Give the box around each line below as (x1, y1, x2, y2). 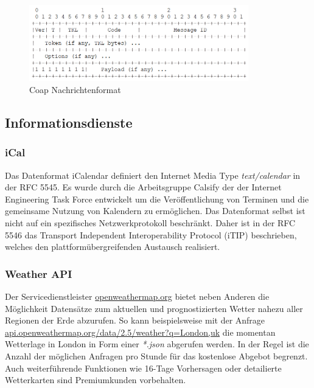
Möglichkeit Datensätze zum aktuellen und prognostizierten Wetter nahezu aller (5, 302, 303, 314)
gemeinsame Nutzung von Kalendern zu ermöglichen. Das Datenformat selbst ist (5, 204, 305, 217)
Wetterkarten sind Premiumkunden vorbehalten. (5, 373, 186, 386)
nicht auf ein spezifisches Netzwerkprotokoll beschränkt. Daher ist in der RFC (5, 216, 296, 229)
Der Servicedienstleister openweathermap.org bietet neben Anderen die (5, 289, 270, 302)
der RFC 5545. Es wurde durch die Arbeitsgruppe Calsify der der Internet (5, 181, 282, 193)
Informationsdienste (5, 113, 133, 131)
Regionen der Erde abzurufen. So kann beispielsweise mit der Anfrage (5, 314, 265, 327)
